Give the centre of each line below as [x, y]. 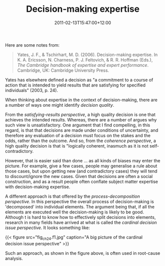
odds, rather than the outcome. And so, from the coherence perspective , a [81, 141]
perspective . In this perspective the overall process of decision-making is [80, 201]
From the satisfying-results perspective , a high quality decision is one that [81, 115]
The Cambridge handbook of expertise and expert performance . [83, 65]
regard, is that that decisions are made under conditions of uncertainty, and [82, 130]
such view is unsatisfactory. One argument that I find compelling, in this [78, 125]
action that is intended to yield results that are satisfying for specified [75, 85]
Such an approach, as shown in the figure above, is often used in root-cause [83, 253]
